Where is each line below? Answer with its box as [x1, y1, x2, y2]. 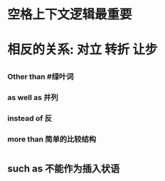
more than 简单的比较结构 [7, 134, 97, 144]
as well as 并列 [7, 92, 58, 102]
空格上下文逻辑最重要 [7, 6, 133, 23]
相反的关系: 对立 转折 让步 [7, 42, 158, 57]
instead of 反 [7, 113, 52, 123]
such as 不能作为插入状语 [7, 163, 120, 175]
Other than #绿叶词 [7, 72, 74, 82]
